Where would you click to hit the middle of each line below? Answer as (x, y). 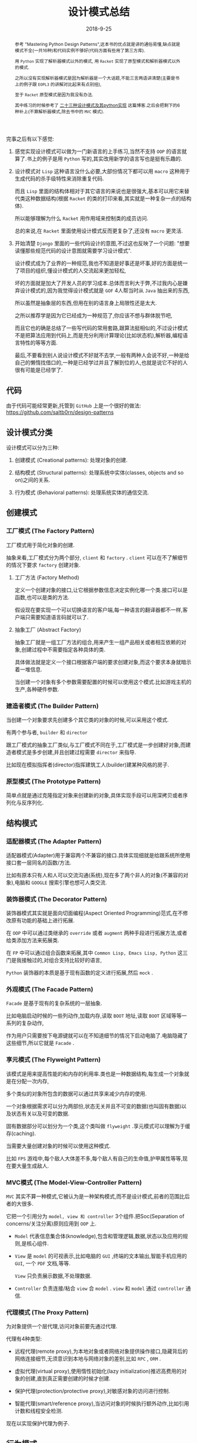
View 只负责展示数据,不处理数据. (53, 1276)
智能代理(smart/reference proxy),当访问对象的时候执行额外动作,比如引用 (102, 1404)
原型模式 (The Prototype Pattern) (54, 781)
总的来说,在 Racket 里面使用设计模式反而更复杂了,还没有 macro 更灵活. (99, 231)
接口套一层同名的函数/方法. (39, 863)
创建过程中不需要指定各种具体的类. (64, 649)
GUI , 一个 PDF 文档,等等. (42, 1263)
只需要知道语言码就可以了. (57, 617)
